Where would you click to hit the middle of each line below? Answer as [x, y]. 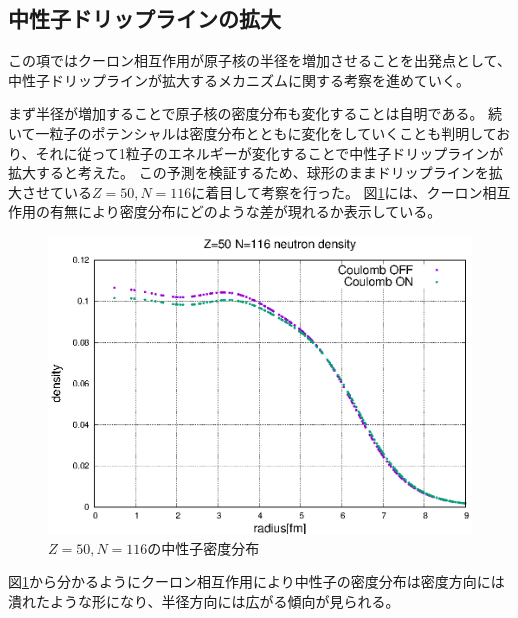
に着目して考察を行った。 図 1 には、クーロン [337, 191]
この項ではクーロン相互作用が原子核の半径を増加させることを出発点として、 [259, 60]
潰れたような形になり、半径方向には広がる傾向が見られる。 [204, 600]
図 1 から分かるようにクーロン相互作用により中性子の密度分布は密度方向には [256, 581]
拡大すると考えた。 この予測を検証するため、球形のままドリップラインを [248, 172]
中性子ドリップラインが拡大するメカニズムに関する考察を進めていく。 [239, 79]
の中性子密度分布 [203, 547]
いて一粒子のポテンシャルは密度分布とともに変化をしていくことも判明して [252, 132]
